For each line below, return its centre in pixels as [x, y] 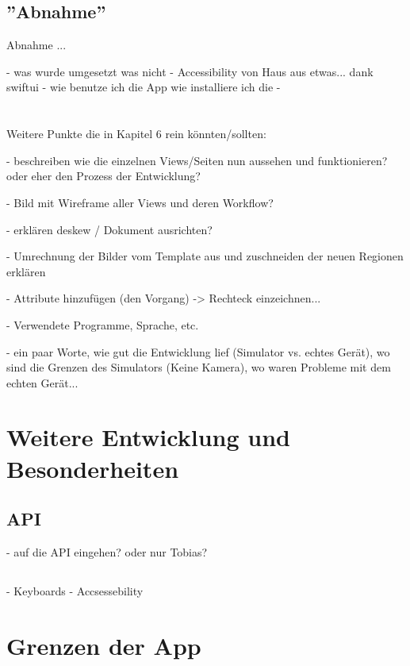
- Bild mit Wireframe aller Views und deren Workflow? [140, 202]
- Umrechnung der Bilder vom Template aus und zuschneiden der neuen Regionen [205, 256]
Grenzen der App [104, 645]
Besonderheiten [93, 468]
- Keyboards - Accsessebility [75, 591]
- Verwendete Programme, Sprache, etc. [103, 324]
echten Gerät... [42, 382]
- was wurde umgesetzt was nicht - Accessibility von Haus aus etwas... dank [190, 71]
